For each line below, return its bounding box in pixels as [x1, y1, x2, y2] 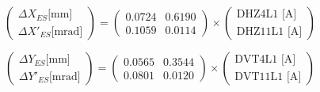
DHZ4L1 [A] [236, 9, 297, 21]
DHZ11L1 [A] [236, 25, 303, 37]
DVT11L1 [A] [234, 71, 302, 82]
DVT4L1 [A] [234, 54, 296, 66]
